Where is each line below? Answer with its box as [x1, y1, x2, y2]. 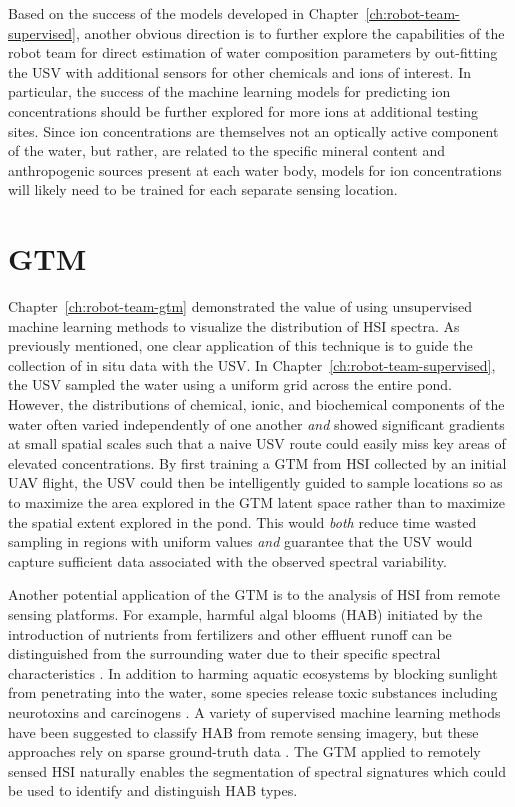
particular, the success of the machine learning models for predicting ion [8, 81, 451, 102]
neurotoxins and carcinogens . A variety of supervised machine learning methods [8, 701, 501, 722]
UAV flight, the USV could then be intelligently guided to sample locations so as [8, 472, 503, 493]
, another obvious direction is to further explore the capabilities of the [75, 22, 505, 43]
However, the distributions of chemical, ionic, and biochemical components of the [8, 394, 505, 415]
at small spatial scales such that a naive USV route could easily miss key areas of [8, 433, 506, 454]
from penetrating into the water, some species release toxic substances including [8, 682, 498, 703]
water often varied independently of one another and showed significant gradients [8, 413, 505, 434]
